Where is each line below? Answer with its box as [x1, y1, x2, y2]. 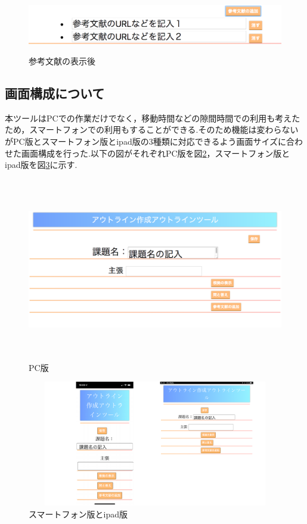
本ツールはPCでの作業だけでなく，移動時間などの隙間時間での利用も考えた [5, 111, 300, 124]
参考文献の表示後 [29, 55, 95, 67]
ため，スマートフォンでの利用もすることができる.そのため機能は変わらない [5, 123, 299, 136]
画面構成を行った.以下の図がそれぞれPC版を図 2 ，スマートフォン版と [21, 146, 290, 159]
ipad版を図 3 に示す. [5, 158, 77, 171]
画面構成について [5, 84, 105, 102]
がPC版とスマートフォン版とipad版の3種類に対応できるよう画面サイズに [5, 135, 286, 148]
